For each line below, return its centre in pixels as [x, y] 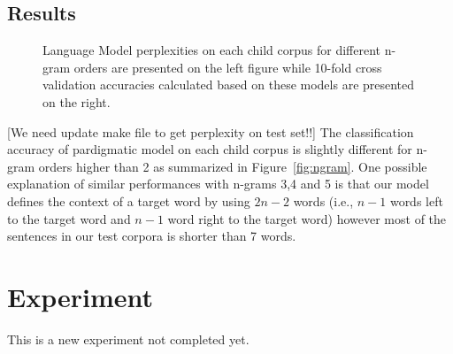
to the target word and [69, 218]
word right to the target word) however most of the [307, 218]
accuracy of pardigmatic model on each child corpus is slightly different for [210, 149]
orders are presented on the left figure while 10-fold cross [228, 67]
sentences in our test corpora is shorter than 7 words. [152, 236]
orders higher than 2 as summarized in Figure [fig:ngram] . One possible [233, 166]
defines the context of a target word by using [129, 200]
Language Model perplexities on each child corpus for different [212, 50]
